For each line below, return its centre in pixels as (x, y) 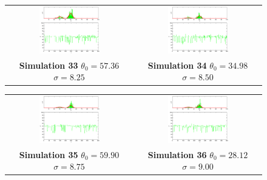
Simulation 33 (49, 65)
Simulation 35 (49, 154)
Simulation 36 (177, 154)
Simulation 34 (177, 65)
